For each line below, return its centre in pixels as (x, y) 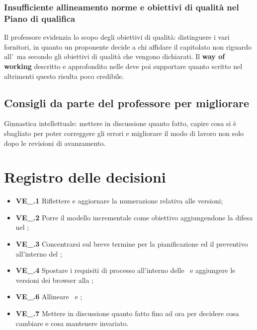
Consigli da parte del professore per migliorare (127, 102)
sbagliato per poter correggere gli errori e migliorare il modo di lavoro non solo (124, 133)
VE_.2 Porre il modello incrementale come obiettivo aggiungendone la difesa (134, 217)
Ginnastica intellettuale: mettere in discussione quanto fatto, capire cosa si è (120, 123)
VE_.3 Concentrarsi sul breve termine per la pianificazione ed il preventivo (132, 244)
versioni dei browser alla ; (55, 280)
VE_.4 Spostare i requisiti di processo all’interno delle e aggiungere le (126, 270)
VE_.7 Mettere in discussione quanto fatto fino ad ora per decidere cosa (127, 313)
